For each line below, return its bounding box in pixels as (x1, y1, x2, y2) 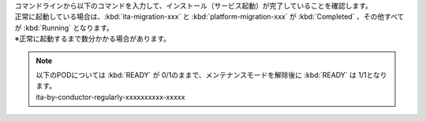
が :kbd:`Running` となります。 (14, 23, 114, 32)
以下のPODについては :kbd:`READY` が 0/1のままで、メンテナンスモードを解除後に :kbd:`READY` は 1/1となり (35, 70, 387, 79)
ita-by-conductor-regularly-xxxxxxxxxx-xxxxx (35, 92, 185, 101)
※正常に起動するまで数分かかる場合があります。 (14, 34, 171, 43)
